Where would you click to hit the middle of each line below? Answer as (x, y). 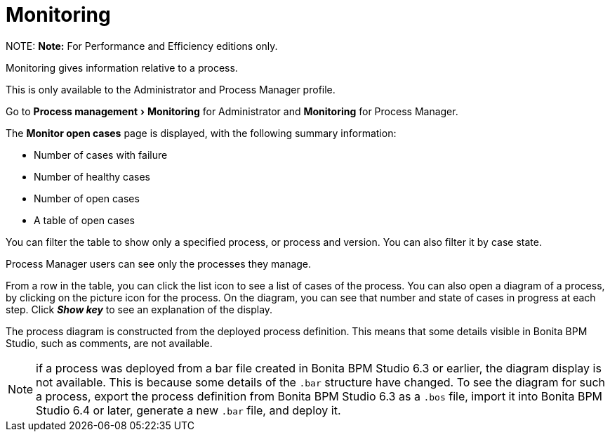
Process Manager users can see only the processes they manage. (159, 263)
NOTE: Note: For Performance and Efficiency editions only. (142, 46)
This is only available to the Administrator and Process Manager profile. (171, 89)
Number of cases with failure (101, 155)
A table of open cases (84, 220)
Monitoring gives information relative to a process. (122, 67)
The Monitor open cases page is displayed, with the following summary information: (201, 133)
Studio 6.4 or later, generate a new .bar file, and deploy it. (188, 410)
